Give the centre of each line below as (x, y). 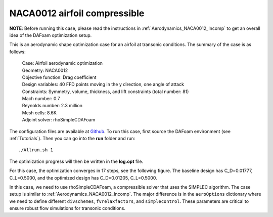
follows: (17, 52)
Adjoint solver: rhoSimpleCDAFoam (59, 120)
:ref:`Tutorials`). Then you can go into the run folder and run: (72, 139)
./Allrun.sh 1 (36, 150)
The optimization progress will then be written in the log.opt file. (76, 161)
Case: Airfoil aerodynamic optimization (62, 63)
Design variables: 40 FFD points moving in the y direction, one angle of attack (103, 84)
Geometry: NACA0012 (45, 70)
